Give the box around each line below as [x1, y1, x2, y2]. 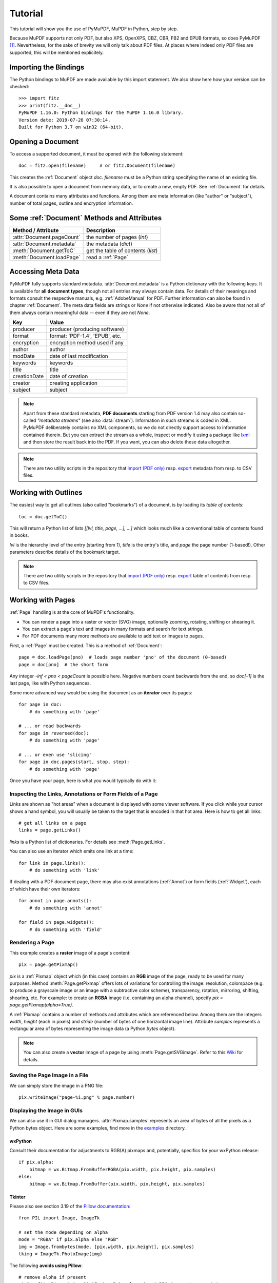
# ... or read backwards [18, 723, 81, 729]
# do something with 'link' [29, 867, 100, 873]
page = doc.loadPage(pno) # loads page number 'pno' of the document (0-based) [18, 654, 227, 660]
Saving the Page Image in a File [9, 1072, 89, 1079]
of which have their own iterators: [9, 886, 81, 892]
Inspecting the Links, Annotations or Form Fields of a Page [9, 790, 159, 798]
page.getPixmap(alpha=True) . [9, 1002, 74, 1008]
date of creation [49, 373, 88, 380]
